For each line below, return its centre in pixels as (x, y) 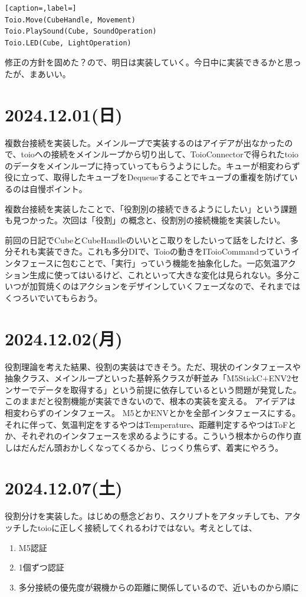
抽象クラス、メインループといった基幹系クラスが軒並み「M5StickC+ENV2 (148, 378)
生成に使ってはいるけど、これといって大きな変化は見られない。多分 (161, 274)
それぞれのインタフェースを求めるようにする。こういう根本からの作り (157, 436)
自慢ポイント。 (58, 189)
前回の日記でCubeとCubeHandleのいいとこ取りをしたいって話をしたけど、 (148, 240)
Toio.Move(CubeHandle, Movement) (70, 20)
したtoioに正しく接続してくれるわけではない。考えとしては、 (139, 527)
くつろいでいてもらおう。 (54, 297)
